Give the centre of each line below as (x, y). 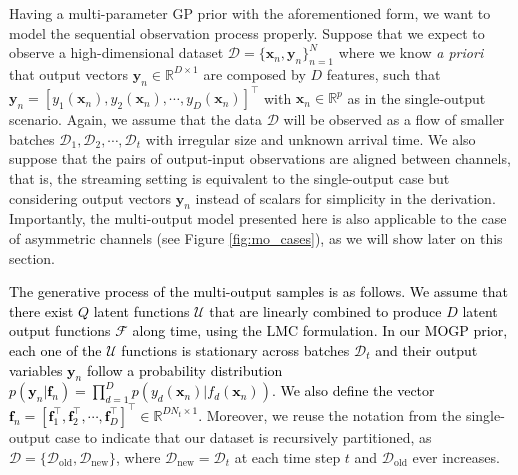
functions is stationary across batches (235, 350)
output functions (60, 330)
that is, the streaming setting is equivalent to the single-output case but (229, 178)
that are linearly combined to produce (325, 310)
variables (36, 369)
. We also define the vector (353, 390)
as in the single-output (416, 97)
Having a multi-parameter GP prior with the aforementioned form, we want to (250, 13)
